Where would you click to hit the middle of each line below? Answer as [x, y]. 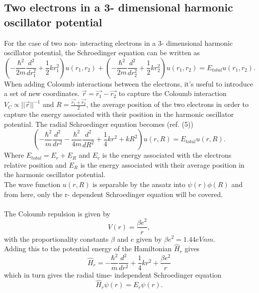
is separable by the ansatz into [139, 184]
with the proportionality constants [56, 239]
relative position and [35, 164]
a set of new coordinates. [42, 93]
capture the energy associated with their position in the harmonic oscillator [119, 114]
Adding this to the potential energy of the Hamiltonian [88, 248]
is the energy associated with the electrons [167, 155]
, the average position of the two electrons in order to [168, 104]
